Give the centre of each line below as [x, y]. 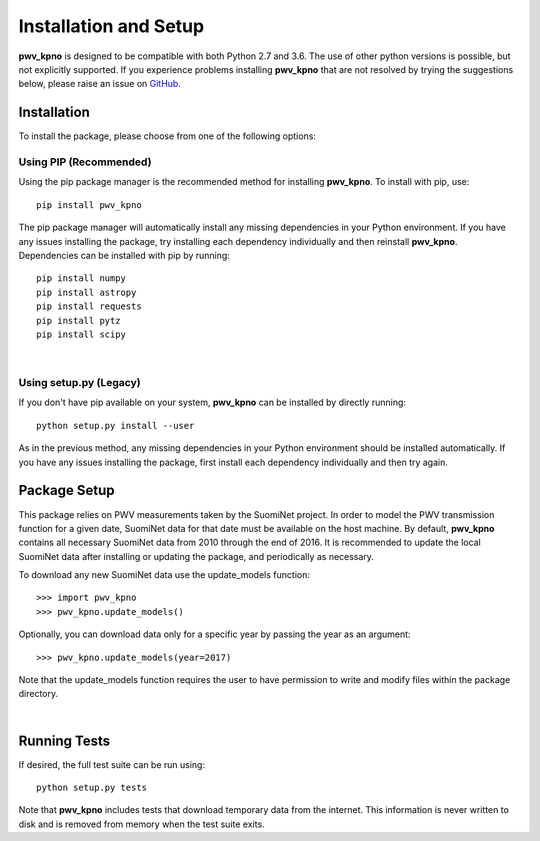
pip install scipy [81, 334]
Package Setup [66, 490]
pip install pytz [78, 320]
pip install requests [89, 306]
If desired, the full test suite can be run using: [111, 764]
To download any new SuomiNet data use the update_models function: [164, 575]
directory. [38, 694]
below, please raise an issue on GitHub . [100, 84]
